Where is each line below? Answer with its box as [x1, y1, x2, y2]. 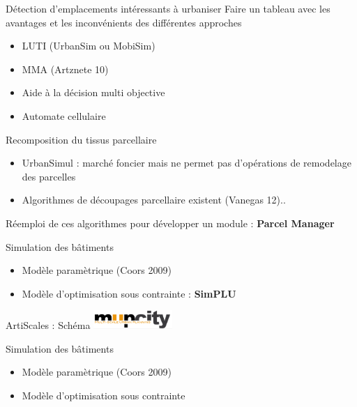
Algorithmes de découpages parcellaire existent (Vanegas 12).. [22, 192, 286, 207]
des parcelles [22, 169, 76, 183]
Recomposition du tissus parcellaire [6, 132, 157, 146]
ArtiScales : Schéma [6, 317, 91, 332]
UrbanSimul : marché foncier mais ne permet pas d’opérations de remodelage [22, 155, 351, 170]
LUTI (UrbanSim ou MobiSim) [22, 38, 155, 53]
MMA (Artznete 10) [22, 61, 109, 76]
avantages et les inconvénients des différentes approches [6, 15, 242, 29]
